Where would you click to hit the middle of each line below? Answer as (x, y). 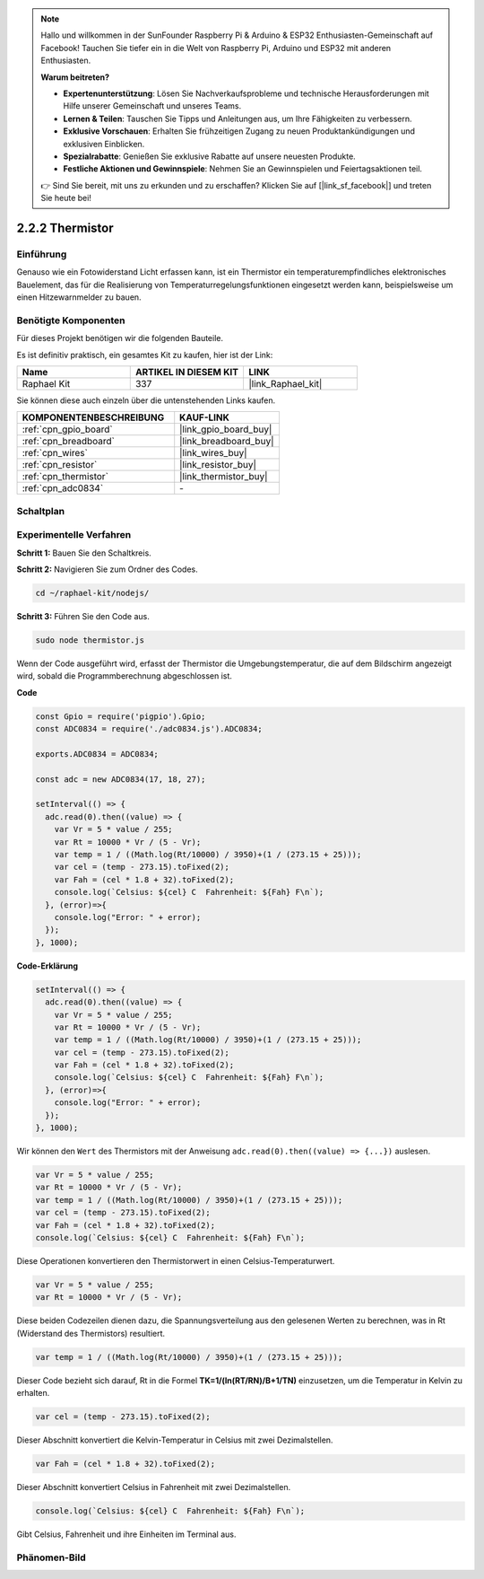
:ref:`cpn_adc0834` (63, 488)
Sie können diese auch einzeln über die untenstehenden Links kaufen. (146, 400)
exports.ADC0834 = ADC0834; (97, 754)
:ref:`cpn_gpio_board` (67, 429)
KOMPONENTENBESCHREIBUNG (93, 417)
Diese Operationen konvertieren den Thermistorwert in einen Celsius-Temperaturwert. (176, 1260)
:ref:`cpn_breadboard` (69, 442)
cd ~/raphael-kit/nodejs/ (92, 593)
